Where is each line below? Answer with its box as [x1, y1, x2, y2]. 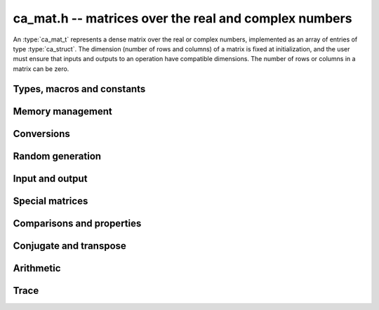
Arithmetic [13, 262, 61, 274]
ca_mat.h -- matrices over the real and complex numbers [13, 11, 352, 26]
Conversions [13, 127, 70, 140]
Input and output [13, 172, 88, 184]
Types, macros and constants [13, 83, 146, 95]
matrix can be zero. [13, 64, 69, 73]
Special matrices [13, 195, 88, 207]
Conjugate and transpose [13, 240, 126, 252]
